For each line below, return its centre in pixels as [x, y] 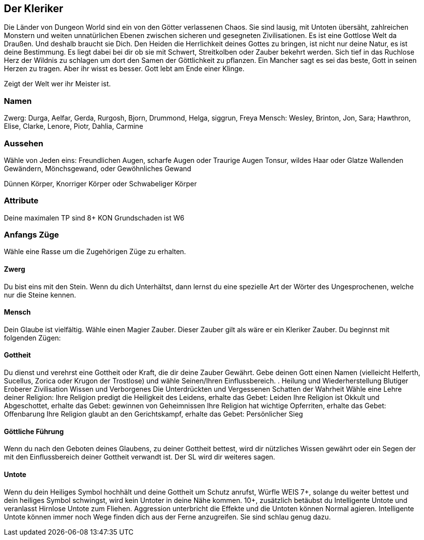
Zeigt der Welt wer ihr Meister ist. [58, 84]
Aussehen [24, 143]
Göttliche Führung [34, 431]
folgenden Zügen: [32, 338]
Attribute [21, 201]
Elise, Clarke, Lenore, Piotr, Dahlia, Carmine [74, 126]
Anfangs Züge [31, 235]
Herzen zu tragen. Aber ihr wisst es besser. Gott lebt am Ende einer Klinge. [124, 69]
